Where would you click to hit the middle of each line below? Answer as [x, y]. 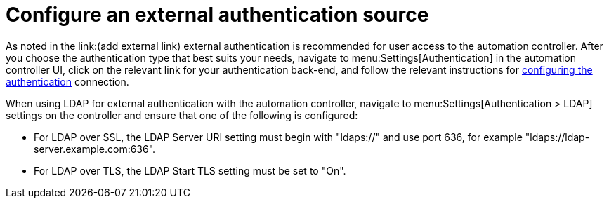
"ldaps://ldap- [557, 137]
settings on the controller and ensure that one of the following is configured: [182, 115]
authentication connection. [67, 81]
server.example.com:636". [95, 149]
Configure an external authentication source [217, 15]
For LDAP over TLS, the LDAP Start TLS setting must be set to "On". [190, 170]
